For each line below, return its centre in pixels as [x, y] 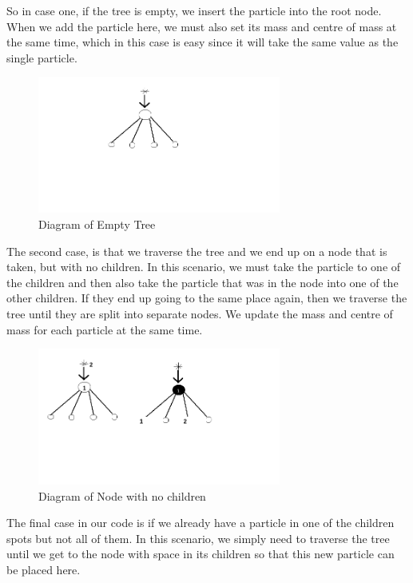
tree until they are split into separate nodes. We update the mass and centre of [200, 313]
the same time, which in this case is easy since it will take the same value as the [203, 42]
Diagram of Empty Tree [97, 224]
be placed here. [44, 570]
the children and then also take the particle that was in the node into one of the [203, 282]
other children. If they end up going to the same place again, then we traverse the [207, 298]
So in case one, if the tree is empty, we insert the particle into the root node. [194, 10]
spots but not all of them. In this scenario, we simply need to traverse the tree [198, 538]
